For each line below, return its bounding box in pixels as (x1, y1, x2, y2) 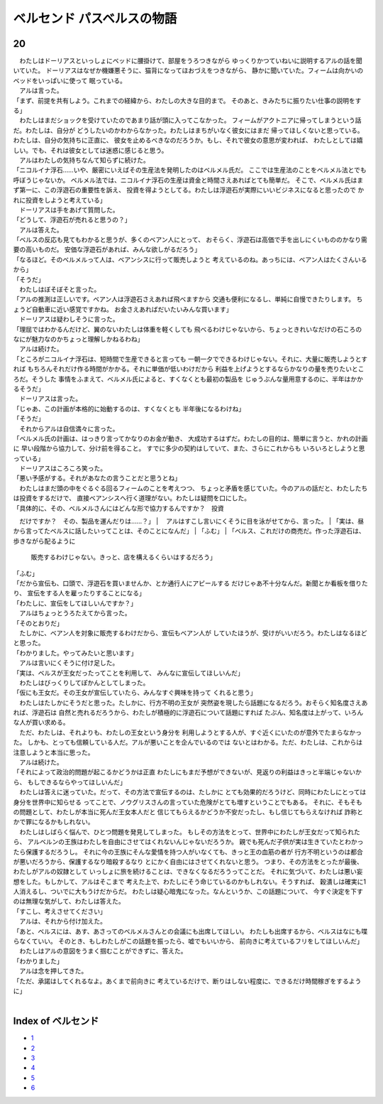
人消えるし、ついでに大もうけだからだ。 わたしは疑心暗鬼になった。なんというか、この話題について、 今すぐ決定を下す (13, 887, 363, 896)
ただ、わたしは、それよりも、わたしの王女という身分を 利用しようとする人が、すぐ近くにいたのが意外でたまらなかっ (18, 728, 362, 737)
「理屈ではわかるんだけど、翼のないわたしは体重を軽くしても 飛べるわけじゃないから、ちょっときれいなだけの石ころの (13, 325, 362, 333)
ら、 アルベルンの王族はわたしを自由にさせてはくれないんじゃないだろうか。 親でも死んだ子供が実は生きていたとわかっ (13, 838, 364, 846)
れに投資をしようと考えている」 (13, 195, 106, 204)
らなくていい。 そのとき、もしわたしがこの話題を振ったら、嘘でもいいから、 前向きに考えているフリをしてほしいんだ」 (13, 937, 364, 946)
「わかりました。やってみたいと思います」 (13, 649, 138, 657)
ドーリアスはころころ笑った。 (18, 464, 106, 472)
